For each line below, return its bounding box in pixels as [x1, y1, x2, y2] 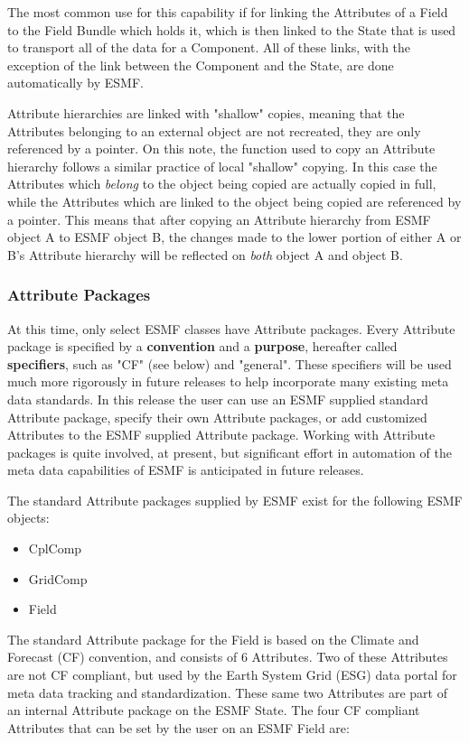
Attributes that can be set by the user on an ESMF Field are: [7, 718, 350, 737]
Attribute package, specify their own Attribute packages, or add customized [7, 407, 427, 426]
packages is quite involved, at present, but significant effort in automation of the [7, 442, 452, 461]
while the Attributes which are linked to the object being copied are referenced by [7, 191, 462, 210]
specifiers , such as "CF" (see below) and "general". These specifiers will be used [7, 354, 452, 373]
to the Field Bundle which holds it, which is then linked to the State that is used [7, 20, 456, 39]
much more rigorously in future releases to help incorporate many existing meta [7, 372, 449, 391]
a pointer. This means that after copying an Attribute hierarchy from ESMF [7, 209, 431, 228]
